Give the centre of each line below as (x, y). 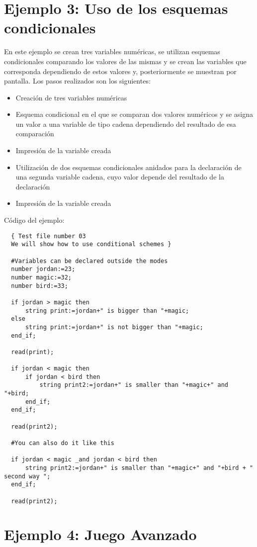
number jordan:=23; (43, 269)
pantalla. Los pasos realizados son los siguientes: (77, 81)
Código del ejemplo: (34, 220)
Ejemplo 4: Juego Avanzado (100, 534)
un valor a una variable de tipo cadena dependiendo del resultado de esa (126, 124)
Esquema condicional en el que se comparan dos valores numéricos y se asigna (134, 114)
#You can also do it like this (63, 443)
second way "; (27, 476)
